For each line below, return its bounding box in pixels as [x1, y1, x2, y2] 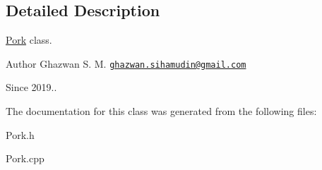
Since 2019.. [6, 80, 57, 95]
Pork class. [6, 32, 52, 47]
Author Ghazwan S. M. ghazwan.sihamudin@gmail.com [6, 56, 246, 71]
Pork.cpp [6, 151, 44, 166]
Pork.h [6, 127, 35, 142]
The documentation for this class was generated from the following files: [6, 104, 317, 119]
